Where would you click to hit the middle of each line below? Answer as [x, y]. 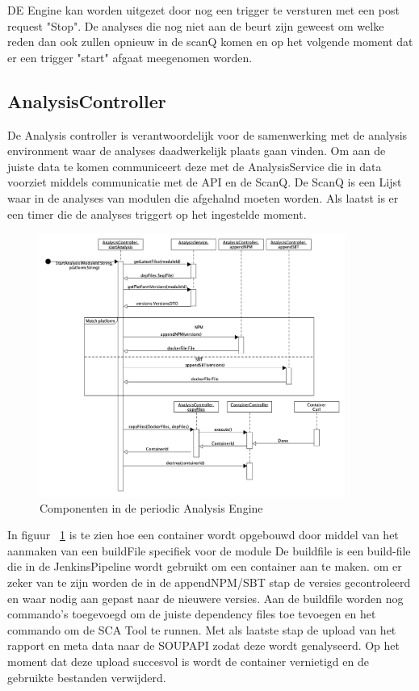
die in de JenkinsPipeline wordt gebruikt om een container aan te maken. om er [205, 566]
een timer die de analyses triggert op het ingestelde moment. [157, 214]
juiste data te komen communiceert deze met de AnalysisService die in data [195, 166]
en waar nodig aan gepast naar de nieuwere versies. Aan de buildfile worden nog [205, 598]
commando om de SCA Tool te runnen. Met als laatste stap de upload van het [202, 629]
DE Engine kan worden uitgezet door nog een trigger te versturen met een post [203, 10]
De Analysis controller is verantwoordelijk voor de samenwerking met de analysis [207, 134]
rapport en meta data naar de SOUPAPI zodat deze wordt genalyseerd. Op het [204, 645]
